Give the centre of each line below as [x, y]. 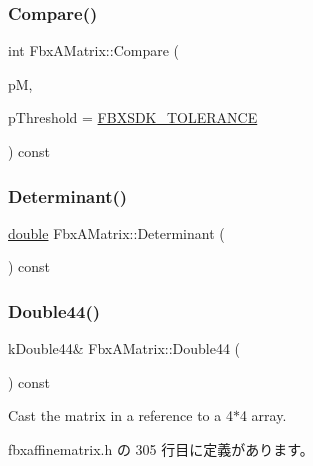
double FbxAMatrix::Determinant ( [116, 232]
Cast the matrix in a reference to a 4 [120, 415]
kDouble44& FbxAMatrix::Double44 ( [124, 348]
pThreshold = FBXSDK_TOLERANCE [133, 117]
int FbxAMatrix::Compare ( [94, 50]
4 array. [263, 415]
